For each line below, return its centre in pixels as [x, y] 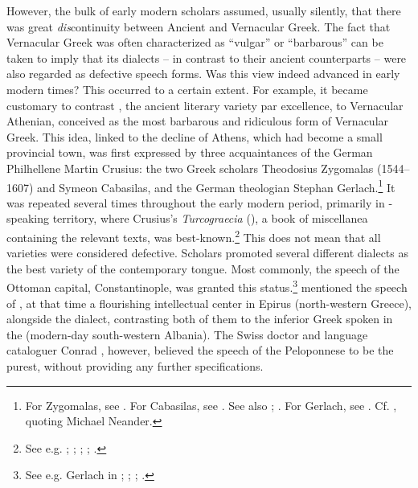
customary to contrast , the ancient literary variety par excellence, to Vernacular [205, 105]
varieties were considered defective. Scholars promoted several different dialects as [207, 253]
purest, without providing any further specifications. [135, 366]
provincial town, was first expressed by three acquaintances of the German [190, 152]
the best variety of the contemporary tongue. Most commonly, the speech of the [203, 268]
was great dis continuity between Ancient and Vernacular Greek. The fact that [199, 26]
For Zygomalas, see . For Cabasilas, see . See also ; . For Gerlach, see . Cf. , [211, 405]
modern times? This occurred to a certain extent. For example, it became [187, 89]
